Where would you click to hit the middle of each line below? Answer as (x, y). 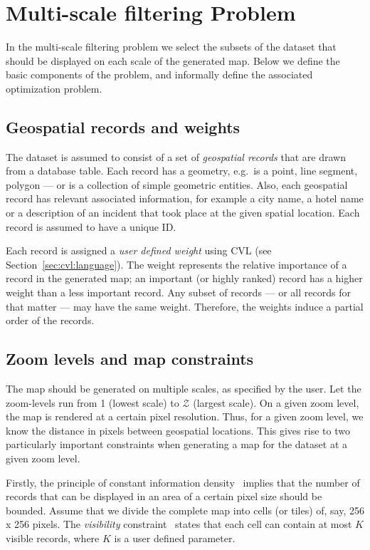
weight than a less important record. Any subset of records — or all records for (178, 292)
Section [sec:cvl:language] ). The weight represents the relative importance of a (176, 264)
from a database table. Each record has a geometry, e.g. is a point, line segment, (182, 171)
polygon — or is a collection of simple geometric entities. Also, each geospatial (177, 184)
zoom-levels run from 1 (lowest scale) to (92, 402)
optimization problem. (54, 88)
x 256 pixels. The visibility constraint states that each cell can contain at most (179, 524)
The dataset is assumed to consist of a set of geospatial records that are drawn (176, 156)
